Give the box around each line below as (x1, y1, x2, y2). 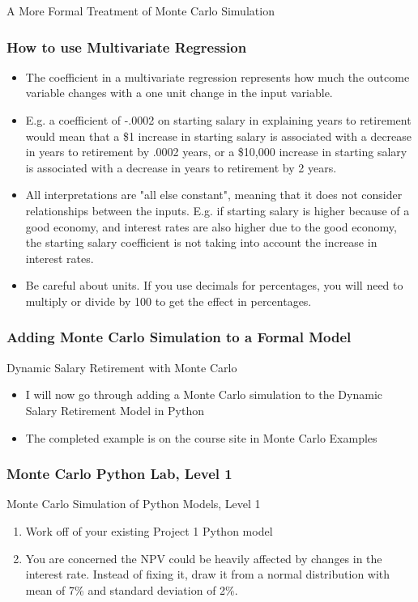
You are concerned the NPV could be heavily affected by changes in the (25, 549, 382, 566)
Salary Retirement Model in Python (25, 401, 205, 418)
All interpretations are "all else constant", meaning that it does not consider (25, 186, 403, 203)
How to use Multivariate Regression (6, 36, 247, 57)
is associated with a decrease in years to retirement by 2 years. (25, 159, 337, 176)
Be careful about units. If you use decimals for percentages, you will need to (25, 277, 403, 294)
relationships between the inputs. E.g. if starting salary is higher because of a (25, 201, 410, 218)
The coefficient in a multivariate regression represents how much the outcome (25, 68, 410, 85)
